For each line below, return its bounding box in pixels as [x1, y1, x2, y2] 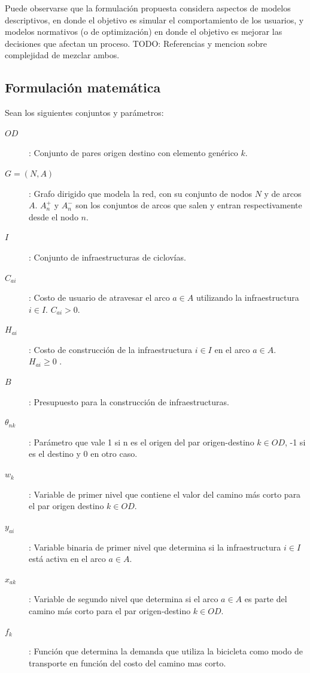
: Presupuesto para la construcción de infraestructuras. [29, 395, 229, 408]
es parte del [244, 593, 287, 605]
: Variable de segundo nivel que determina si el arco [29, 593, 218, 605]
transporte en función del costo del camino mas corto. [29, 656, 226, 669]
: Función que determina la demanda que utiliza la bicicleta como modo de [29, 645, 303, 657]
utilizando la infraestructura [196, 291, 299, 304]
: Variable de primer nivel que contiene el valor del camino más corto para [29, 487, 301, 500]
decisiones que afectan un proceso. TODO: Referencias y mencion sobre [5, 37, 267, 49]
